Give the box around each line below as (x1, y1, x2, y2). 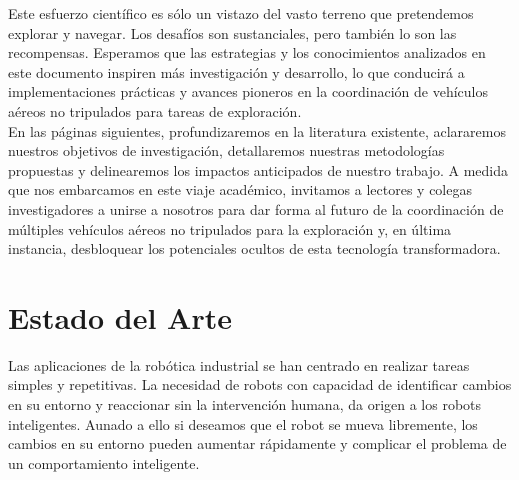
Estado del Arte (8, 296, 232, 337)
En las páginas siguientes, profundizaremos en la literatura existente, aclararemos (8, 120, 506, 141)
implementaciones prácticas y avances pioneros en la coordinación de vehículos (8, 81, 488, 102)
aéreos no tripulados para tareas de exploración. (8, 100, 302, 121)
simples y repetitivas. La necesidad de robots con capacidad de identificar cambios (8, 374, 512, 395)
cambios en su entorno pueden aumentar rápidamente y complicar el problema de (8, 433, 507, 454)
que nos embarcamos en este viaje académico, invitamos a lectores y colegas (8, 179, 472, 200)
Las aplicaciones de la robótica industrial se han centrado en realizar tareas (8, 354, 470, 375)
